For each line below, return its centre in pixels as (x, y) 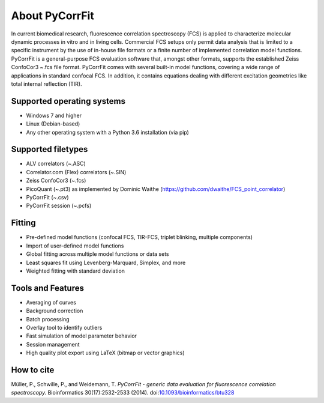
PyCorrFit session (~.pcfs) (59, 206)
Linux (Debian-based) (53, 124)
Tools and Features (47, 288)
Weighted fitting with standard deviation (76, 271)
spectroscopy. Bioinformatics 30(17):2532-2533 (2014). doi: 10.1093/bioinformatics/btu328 (123, 393)
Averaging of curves (51, 302)
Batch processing (48, 319)
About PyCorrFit (52, 16)
